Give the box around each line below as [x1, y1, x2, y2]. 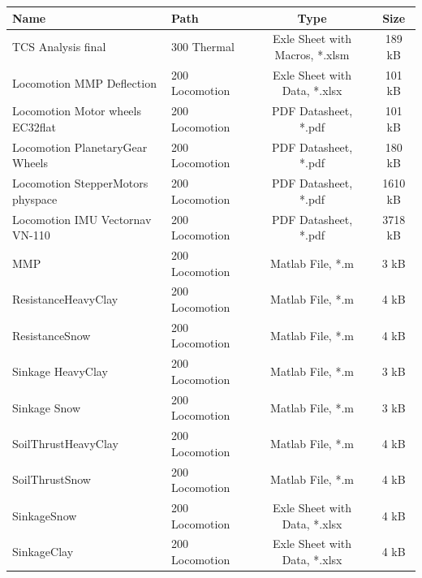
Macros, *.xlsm [274, 45, 350, 63]
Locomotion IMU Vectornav [12, 210, 152, 227]
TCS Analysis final [12, 38, 106, 55]
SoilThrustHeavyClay [12, 434, 118, 451]
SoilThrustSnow [12, 471, 91, 488]
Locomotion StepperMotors [12, 175, 149, 192]
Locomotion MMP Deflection [12, 74, 157, 91]
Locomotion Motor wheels [12, 102, 141, 119]
